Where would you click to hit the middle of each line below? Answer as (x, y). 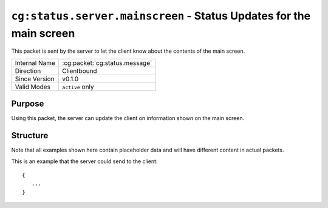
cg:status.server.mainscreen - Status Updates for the (161, 16)
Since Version (35, 79)
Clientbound (79, 71)
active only (78, 87)
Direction (28, 71)
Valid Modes (33, 87)
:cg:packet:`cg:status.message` (107, 62)
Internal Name (35, 62)
